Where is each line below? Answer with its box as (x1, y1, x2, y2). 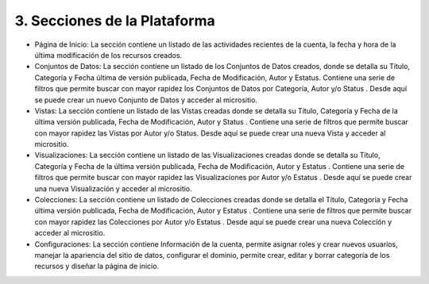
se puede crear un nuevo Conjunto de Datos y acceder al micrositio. (34, 95, 258, 105)
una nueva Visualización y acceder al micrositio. (34, 183, 192, 194)
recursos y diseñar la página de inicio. (34, 262, 159, 271)
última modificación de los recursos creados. (34, 50, 183, 59)
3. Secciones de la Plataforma (14, 12, 215, 29)
